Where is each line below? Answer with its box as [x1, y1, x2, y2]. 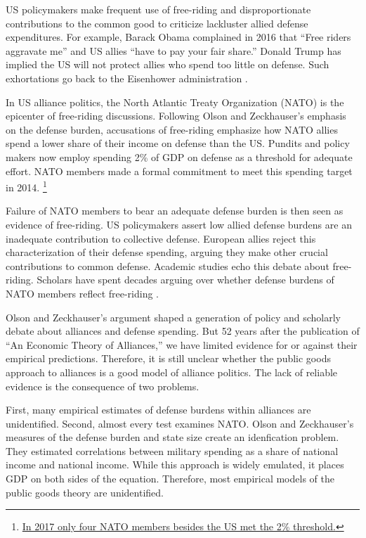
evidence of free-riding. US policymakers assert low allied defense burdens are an [6, 217, 352, 231]
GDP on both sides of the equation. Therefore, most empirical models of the [6, 471, 334, 486]
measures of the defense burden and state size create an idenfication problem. [6, 430, 339, 444]
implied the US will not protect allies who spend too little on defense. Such [6, 57, 329, 72]
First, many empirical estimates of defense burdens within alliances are [6, 402, 311, 417]
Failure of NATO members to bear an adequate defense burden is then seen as [6, 203, 344, 218]
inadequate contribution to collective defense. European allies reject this [6, 231, 316, 245]
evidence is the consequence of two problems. [6, 378, 200, 393]
